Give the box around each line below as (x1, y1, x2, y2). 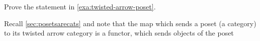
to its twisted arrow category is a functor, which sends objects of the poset (4, 28, 234, 38)
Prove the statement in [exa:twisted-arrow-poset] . (4, 1, 156, 11)
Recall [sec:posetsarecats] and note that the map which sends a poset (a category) (4, 18, 256, 28)
